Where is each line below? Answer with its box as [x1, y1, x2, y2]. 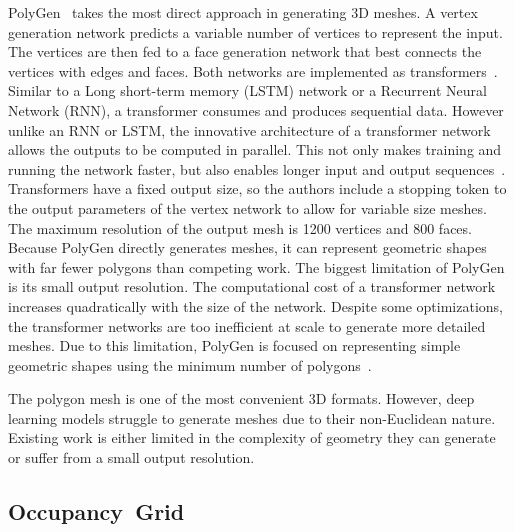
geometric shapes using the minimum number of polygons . [8, 354, 372, 375]
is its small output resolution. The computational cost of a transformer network [8, 276, 496, 297]
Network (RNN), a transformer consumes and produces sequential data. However [8, 99, 504, 120]
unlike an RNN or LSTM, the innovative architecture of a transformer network [8, 119, 491, 140]
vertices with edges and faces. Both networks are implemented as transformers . [8, 60, 498, 81]
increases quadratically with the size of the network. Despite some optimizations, [8, 295, 504, 316]
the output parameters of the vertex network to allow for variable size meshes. [8, 197, 487, 218]
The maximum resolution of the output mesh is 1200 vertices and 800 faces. [8, 217, 472, 238]
